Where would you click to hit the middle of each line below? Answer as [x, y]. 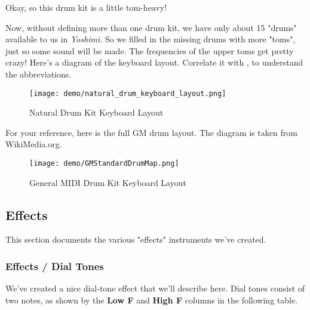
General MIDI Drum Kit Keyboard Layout [108, 182]
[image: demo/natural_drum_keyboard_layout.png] [128, 93]
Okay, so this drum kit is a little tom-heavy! [86, 7]
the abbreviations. [39, 74]
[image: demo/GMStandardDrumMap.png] [104, 163]
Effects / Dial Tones [55, 266]
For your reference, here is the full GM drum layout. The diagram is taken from [151, 132]
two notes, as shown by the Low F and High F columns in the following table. [152, 300]
